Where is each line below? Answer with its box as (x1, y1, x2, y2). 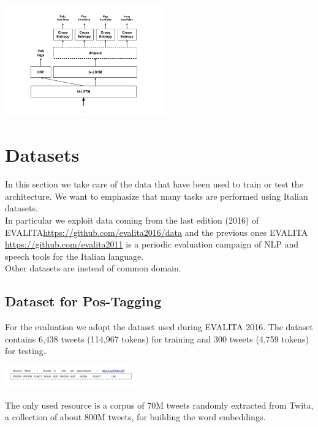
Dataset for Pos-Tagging (5, 292, 162, 311)
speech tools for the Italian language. (5, 249, 144, 262)
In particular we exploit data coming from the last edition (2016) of (5, 213, 259, 226)
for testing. (5, 344, 46, 357)
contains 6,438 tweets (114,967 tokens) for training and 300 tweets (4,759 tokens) (5, 332, 309, 345)
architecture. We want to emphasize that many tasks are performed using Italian (5, 189, 308, 202)
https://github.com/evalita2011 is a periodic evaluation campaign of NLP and (5, 238, 298, 251)
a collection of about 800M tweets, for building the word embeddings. (5, 410, 266, 423)
